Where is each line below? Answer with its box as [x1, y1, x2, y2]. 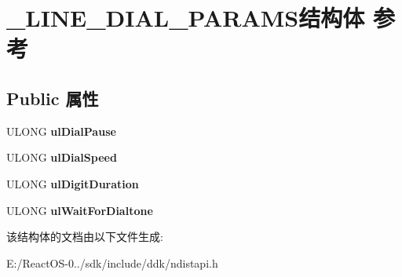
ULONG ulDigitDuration [6, 175, 139, 191]
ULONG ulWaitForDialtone [6, 202, 153, 218]
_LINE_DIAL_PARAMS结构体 [6, 2, 365, 34]
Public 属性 [6, 86, 99, 110]
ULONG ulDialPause [6, 122, 116, 139]
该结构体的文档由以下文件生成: [6, 228, 163, 245]
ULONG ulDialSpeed [6, 149, 117, 166]
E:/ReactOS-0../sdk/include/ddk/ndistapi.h [6, 254, 218, 271]
